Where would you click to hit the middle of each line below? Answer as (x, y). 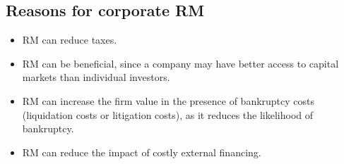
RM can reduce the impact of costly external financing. (142, 152)
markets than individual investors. (96, 77)
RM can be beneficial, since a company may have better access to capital (180, 63)
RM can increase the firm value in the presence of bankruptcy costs (168, 100)
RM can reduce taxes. (70, 40)
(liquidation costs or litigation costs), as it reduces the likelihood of (168, 114)
